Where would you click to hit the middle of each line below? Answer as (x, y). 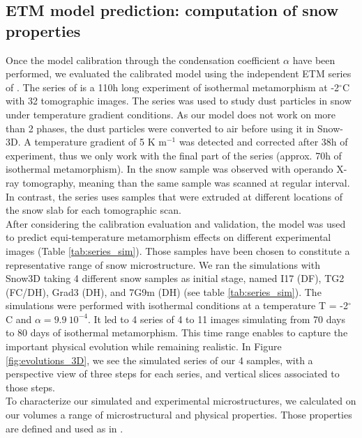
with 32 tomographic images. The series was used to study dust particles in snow (179, 101)
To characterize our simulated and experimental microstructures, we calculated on (181, 401)
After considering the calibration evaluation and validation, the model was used (176, 223)
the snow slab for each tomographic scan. (93, 210)
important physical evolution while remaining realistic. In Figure (144, 346)
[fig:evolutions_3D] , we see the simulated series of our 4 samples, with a (159, 360)
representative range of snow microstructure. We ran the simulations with (163, 264)
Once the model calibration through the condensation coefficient (143, 60)
